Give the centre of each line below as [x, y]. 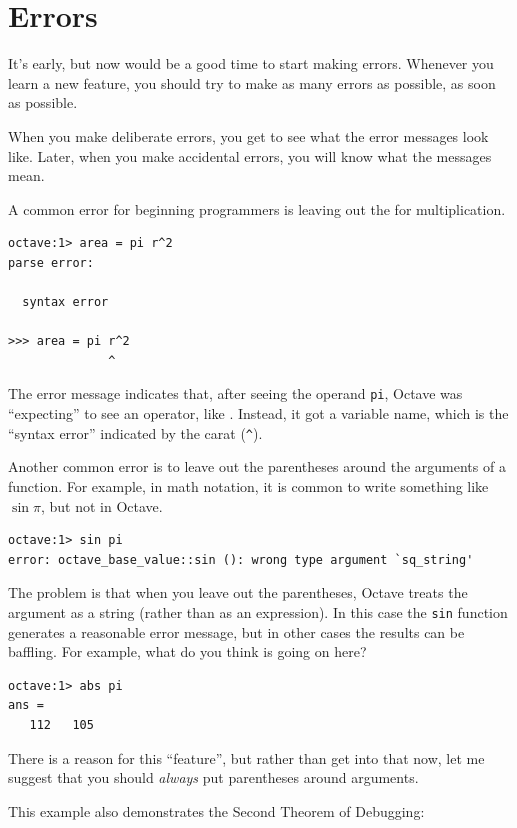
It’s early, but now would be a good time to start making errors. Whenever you [251, 63]
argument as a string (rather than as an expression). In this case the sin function [258, 611]
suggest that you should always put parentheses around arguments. [213, 777]
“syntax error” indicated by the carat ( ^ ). [135, 432]
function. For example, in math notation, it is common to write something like [248, 485]
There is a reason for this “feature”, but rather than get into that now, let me [246, 757]
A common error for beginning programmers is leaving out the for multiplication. [257, 208]
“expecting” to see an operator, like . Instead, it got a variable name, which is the [258, 413]
